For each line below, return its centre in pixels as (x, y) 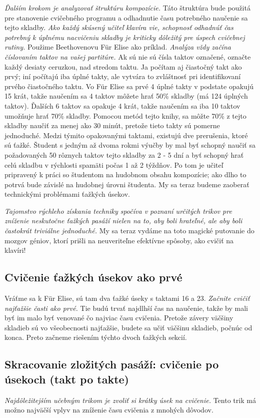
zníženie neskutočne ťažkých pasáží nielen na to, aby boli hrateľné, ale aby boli (123, 221)
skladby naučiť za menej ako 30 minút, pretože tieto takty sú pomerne (112, 125)
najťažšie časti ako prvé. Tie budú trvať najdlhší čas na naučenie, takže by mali (126, 308)
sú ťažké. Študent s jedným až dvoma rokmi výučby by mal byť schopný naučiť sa (130, 145)
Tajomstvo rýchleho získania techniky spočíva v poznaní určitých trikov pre (118, 211)
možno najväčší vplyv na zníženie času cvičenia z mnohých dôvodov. (109, 410)
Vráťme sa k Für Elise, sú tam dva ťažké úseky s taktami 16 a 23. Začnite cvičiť (127, 298)
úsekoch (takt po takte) (67, 379)
